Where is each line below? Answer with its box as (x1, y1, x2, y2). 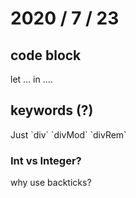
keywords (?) (10, 102, 94, 119)
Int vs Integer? (10, 153, 82, 167)
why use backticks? (10, 177, 92, 189)
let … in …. (10, 73, 53, 85)
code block (10, 47, 82, 64)
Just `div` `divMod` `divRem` (10, 128, 127, 141)
